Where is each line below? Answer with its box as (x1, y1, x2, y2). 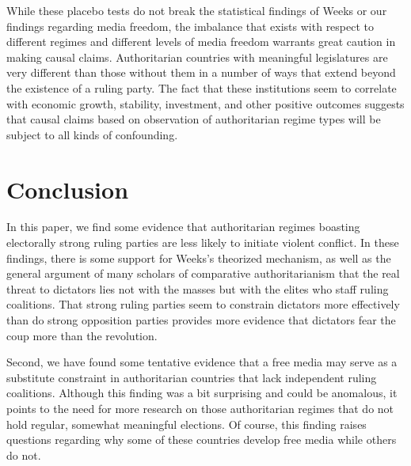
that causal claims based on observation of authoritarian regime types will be (6, 111, 381, 127)
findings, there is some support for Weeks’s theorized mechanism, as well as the (6, 249, 391, 266)
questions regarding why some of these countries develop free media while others (6, 431, 397, 448)
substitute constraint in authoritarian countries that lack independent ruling (6, 369, 377, 385)
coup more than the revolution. (6, 327, 158, 343)
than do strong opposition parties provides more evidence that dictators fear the (6, 312, 396, 328)
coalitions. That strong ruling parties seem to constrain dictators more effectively (6, 296, 400, 313)
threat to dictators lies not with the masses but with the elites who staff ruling (6, 280, 389, 297)
